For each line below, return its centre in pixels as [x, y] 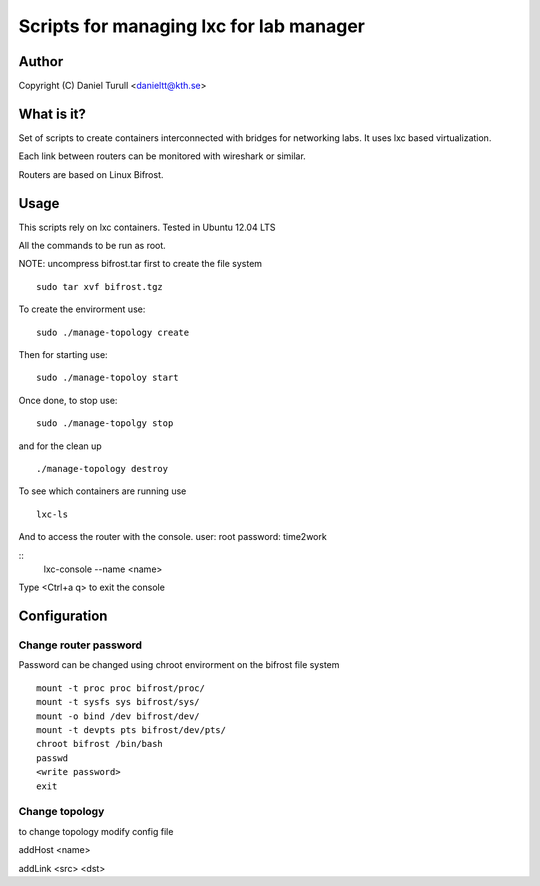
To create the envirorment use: [82, 309]
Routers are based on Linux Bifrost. [91, 174]
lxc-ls [52, 514]
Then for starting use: [63, 354]
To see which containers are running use [102, 491]
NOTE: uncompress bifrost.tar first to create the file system [140, 264]
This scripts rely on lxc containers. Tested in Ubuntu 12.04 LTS [147, 227]
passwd [52, 758]
